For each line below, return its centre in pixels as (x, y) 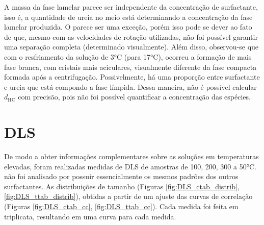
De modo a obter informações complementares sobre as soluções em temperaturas (131, 156)
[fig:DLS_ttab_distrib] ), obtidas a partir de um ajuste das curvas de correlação (128, 196)
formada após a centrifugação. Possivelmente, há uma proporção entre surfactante (132, 77)
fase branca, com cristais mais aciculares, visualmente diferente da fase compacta (130, 67)
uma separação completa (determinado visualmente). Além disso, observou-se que (131, 47)
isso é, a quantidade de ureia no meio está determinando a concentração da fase (128, 17)
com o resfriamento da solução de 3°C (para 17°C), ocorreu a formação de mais (128, 56)
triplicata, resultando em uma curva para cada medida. (90, 216)
